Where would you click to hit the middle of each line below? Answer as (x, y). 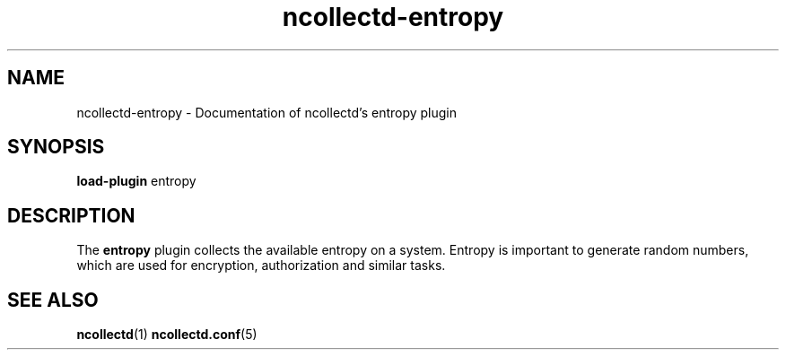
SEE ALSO (53, 300)
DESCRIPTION (71, 215)
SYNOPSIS (56, 147)
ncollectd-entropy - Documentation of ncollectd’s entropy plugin (267, 112)
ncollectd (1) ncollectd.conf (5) (167, 335)
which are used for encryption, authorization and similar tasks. (261, 266)
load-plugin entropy (136, 181)
